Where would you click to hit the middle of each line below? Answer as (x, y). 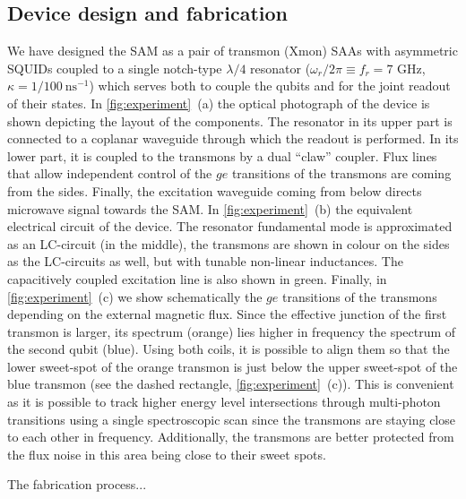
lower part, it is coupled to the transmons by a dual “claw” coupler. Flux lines (222, 155)
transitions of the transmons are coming (341, 173)
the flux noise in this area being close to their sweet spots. (167, 454)
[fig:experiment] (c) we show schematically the (135, 296)
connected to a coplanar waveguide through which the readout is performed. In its (233, 138)
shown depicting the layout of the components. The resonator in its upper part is (230, 120)
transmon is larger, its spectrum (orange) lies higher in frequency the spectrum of (232, 331)
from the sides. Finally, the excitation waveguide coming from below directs (215, 190)
